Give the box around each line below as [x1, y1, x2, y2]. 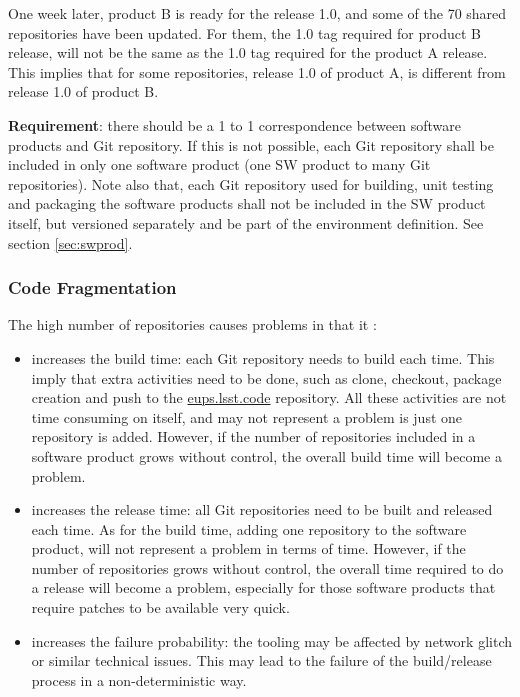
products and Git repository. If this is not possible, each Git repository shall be [8, 134, 494, 155]
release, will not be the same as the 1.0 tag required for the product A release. [8, 42, 488, 63]
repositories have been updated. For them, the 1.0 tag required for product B [8, 22, 481, 43]
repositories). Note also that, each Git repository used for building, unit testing [8, 173, 494, 194]
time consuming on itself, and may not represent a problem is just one [31, 406, 463, 427]
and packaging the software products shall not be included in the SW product [8, 193, 486, 214]
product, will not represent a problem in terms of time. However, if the [31, 538, 466, 559]
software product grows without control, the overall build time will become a [31, 445, 502, 466]
